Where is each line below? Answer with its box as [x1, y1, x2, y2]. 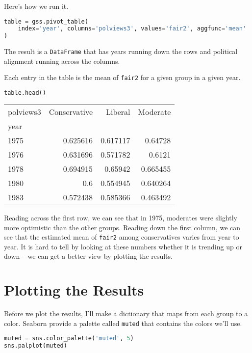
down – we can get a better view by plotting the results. [4, 251, 173, 261]
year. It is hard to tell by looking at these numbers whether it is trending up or [4, 241, 242, 251]
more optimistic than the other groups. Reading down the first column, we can [4, 222, 241, 232]
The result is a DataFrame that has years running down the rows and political [4, 46, 238, 56]
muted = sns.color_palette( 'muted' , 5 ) [4, 335, 134, 342]
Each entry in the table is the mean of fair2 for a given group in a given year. [4, 72, 241, 82]
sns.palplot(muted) [4, 342, 67, 350]
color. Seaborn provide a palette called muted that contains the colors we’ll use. [4, 318, 242, 328]
